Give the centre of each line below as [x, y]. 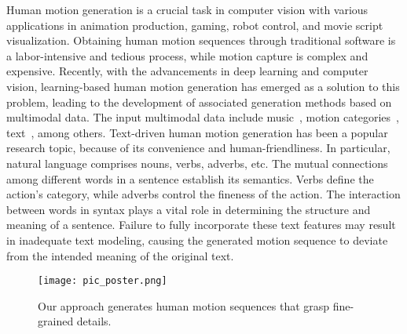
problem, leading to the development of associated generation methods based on [199, 102]
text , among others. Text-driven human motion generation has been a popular [197, 132]
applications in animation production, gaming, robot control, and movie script [195, 25]
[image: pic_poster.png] [103, 281]
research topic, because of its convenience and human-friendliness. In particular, [198, 148]
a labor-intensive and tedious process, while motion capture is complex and [187, 55]
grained [56, 321]
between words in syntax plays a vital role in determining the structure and [189, 209]
